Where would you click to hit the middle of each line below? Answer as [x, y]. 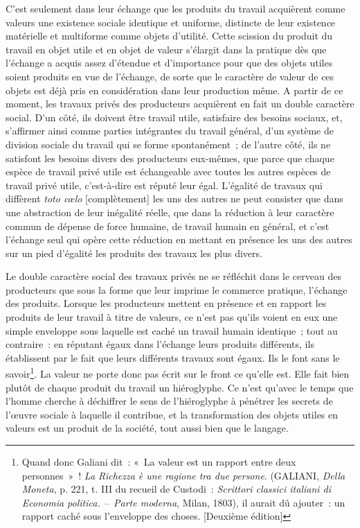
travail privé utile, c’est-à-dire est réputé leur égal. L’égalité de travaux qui [164, 185]
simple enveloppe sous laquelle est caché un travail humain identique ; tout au [172, 330]
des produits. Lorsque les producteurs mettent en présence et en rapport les [166, 303]
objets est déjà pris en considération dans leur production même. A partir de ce [174, 90]
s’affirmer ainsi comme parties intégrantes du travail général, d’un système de [170, 131]
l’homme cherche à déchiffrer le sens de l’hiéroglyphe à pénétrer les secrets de [169, 401]
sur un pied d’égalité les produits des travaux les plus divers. [134, 253]
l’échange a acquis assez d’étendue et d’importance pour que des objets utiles [169, 63]
